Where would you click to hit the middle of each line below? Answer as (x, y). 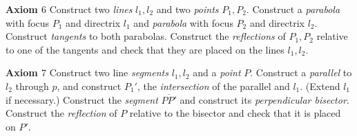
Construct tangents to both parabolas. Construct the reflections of (146, 36)
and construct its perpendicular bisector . (264, 99)
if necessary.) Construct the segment (82, 99)
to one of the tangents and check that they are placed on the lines (145, 49)
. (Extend (320, 86)
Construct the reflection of (61, 113)
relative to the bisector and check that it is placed (235, 113)
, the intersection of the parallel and (213, 86)
